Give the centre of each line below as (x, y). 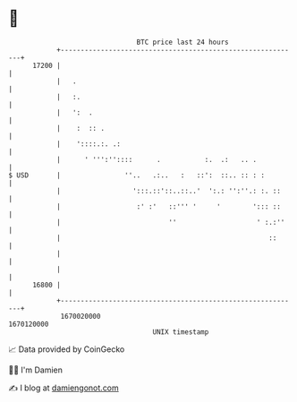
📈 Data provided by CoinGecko (67, 349)
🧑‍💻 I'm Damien (36, 370)
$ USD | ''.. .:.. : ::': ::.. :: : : (137, 175)
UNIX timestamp (181, 332)
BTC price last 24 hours (182, 42)
